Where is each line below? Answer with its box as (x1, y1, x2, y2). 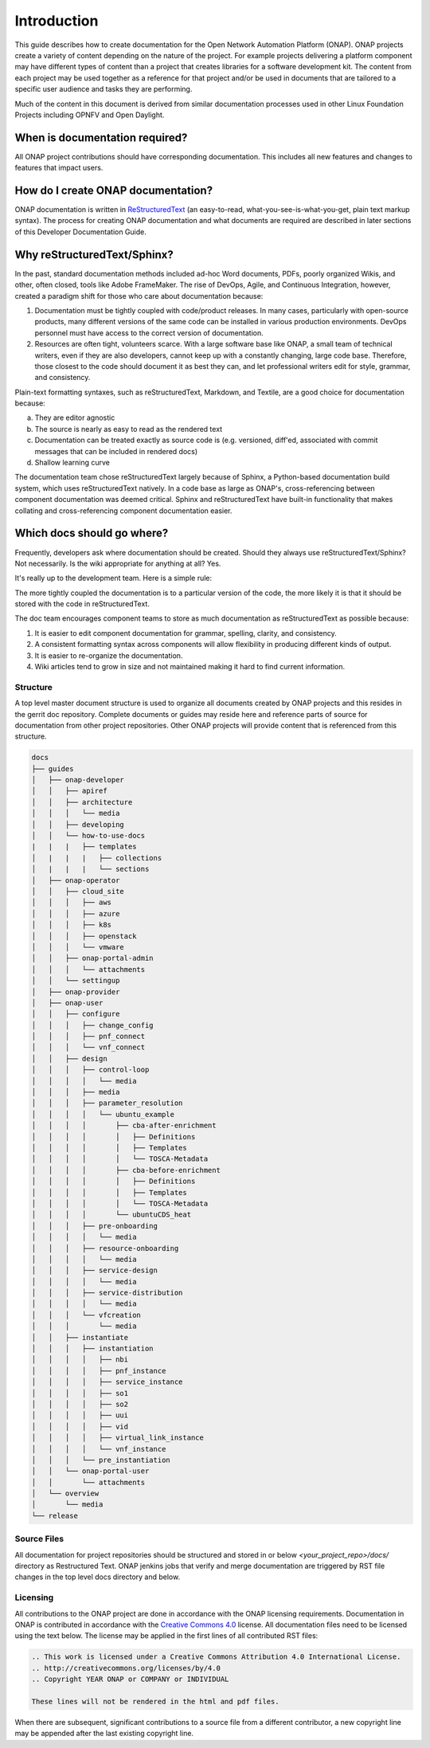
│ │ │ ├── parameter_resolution (31, 1099, 183, 1107)
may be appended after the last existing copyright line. (14, 1729, 194, 1738)
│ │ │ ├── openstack (31, 931, 137, 940)
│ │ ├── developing (31, 820, 125, 829)
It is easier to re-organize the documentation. (34, 650, 183, 660)
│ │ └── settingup (31, 976, 120, 986)
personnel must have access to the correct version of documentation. (34, 327, 264, 338)
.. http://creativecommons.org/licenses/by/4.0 (31, 1664, 221, 1672)
